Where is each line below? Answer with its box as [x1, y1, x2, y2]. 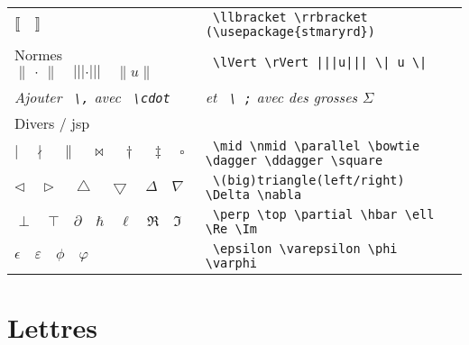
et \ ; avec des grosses [205, 86, 358, 107]
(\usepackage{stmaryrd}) [205, 24, 375, 39]
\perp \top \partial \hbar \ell [212, 206, 435, 222]
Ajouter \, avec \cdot [14, 86, 170, 107]
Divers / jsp [14, 112, 90, 133]
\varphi [205, 255, 258, 270]
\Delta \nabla [205, 186, 302, 202]
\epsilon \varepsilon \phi [212, 241, 398, 256]
